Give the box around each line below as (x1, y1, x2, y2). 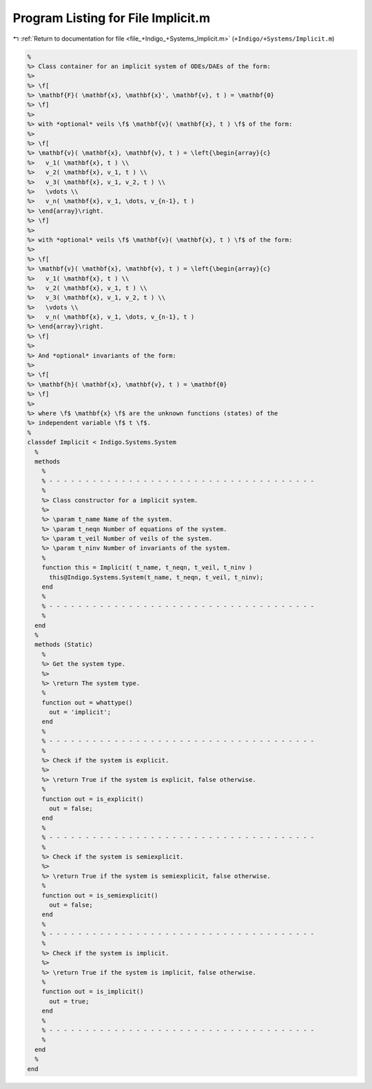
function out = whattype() (41, 698, 134, 706)
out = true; (49, 997, 90, 1005)
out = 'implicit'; (49, 708, 112, 716)
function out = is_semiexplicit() (41, 891, 158, 899)
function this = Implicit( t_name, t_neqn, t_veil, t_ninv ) (41, 563, 253, 572)
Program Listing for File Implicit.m (12, 10, 211, 25)
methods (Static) (34, 641, 93, 649)
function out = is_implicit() (41, 988, 144, 995)
